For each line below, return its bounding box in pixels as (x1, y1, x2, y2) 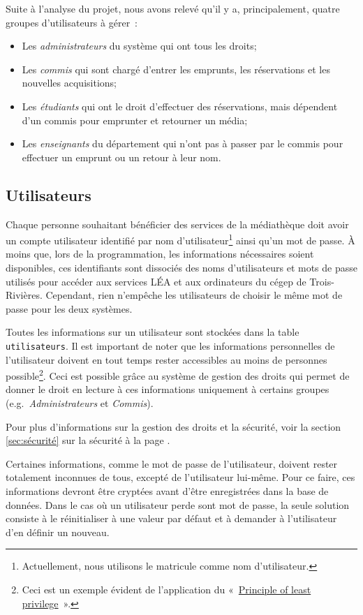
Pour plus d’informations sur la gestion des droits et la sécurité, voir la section (6, 419, 341, 434)
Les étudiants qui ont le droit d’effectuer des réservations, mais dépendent (22, 98, 338, 113)
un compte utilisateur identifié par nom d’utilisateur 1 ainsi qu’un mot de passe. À (6, 231, 355, 247)
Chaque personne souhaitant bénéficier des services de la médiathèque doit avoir (6, 216, 349, 231)
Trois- (309, 274, 334, 288)
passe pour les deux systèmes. (6, 301, 133, 316)
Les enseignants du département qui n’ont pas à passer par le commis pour (22, 136, 343, 151)
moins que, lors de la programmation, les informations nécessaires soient (6, 246, 314, 261)
